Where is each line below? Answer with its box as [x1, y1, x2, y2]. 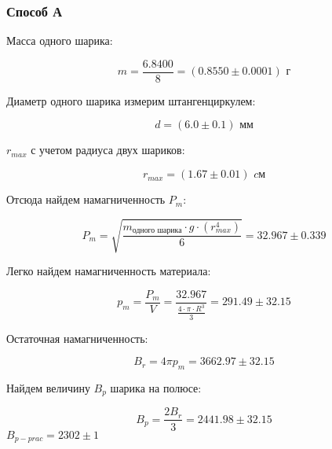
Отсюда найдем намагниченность [6, 191, 166, 208]
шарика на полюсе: [110, 380, 202, 396]
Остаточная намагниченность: [6, 329, 148, 346]
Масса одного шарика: [6, 32, 113, 49]
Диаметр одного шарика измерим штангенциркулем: [6, 92, 256, 109]
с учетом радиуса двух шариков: [31, 142, 185, 158]
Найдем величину [6, 380, 90, 396]
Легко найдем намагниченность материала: [6, 263, 211, 279]
